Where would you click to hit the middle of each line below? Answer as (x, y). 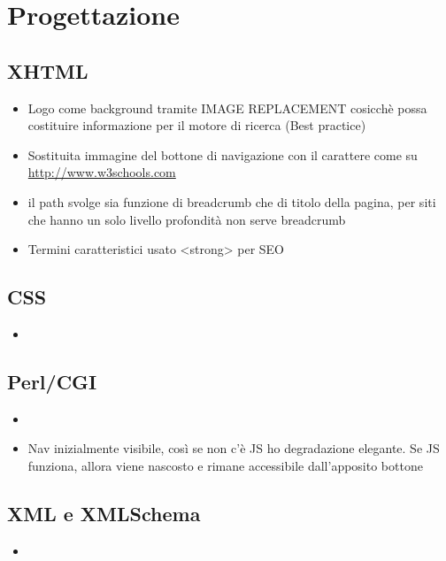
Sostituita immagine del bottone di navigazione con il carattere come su (223, 154)
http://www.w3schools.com (102, 172)
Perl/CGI (52, 381)
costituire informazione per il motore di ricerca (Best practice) (197, 125)
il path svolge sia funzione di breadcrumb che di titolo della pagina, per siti (232, 201)
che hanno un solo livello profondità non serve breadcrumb (187, 219)
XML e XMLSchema (104, 513)
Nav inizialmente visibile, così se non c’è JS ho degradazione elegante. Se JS (234, 448)
